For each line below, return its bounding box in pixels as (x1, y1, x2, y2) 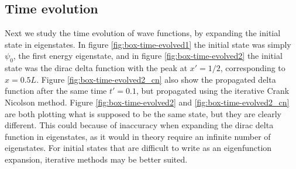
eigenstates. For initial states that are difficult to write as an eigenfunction (5, 142, 272, 154)
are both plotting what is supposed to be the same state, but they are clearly (5, 107, 281, 119)
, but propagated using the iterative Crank (136, 85, 290, 97)
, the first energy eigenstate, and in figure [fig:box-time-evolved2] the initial (13, 50, 283, 62)
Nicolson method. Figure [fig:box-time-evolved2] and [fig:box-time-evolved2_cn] (5, 96, 290, 108)
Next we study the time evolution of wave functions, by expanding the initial (5, 27, 281, 39)
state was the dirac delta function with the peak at (5, 62, 188, 74)
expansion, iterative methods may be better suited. (5, 153, 188, 165)
